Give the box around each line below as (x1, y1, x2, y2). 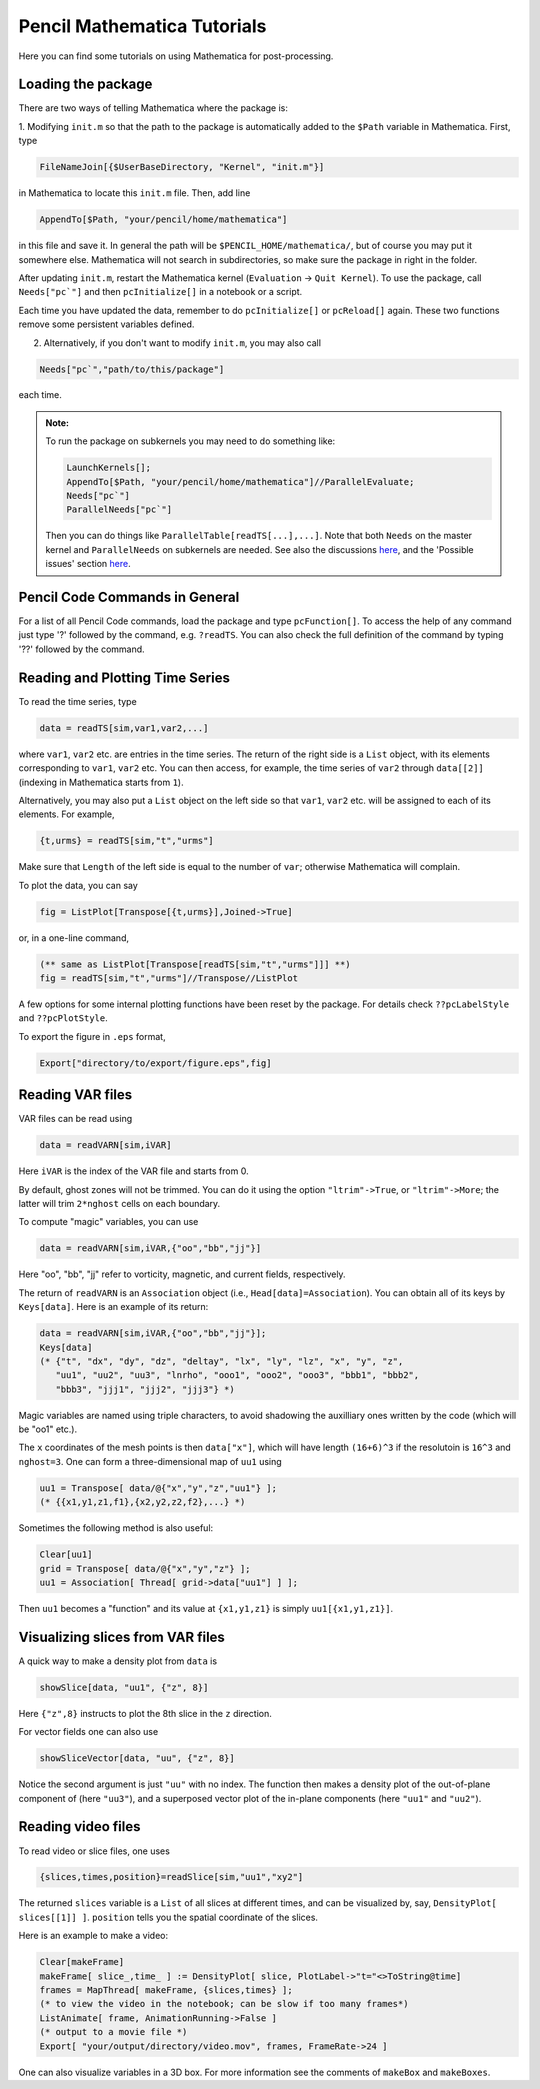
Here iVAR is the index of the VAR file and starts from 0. (18, 1165, 249, 1177)
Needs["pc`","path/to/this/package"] (39, 363, 225, 375)
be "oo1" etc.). (18, 1423, 78, 1435)
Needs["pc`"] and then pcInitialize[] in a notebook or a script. (18, 286, 303, 298)
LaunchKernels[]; (66, 462, 152, 474)
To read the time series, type (18, 695, 137, 707)
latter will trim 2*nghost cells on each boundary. (18, 1198, 221, 1210)
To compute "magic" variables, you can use (18, 1216, 199, 1228)
